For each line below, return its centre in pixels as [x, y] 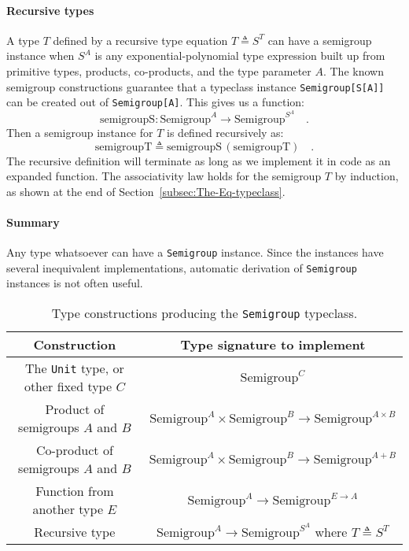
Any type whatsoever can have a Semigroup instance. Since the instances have [195, 252]
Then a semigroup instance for [80, 132]
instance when [41, 55]
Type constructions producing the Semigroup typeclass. [204, 313]
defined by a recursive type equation [140, 40]
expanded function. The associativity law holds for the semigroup [164, 176]
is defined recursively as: [225, 132]
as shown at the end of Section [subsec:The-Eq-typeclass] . [146, 191]
